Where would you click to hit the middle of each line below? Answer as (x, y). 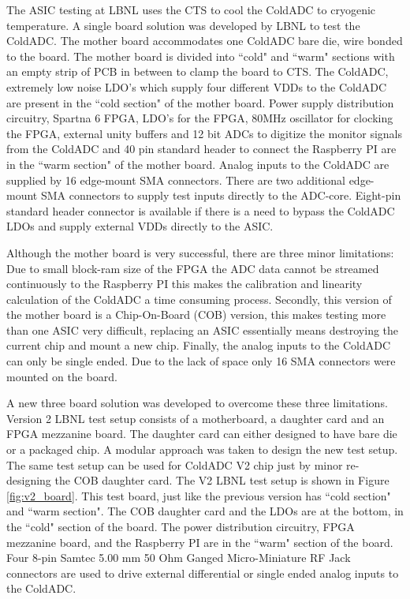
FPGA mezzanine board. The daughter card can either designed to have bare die (202, 434)
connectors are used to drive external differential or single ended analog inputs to (203, 573)
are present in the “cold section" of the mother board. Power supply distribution (200, 102)
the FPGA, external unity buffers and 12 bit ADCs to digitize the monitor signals (205, 133)
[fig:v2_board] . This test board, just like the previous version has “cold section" (199, 495)
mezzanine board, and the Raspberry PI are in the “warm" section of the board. (200, 542)
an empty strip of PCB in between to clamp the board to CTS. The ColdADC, (198, 71)
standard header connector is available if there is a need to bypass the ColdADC (201, 210)
